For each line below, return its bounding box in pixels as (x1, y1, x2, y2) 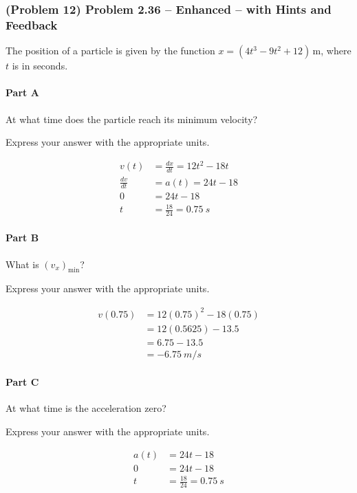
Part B (6, 230, 39, 245)
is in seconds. (12, 58, 68, 73)
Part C (6, 375, 39, 389)
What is (6, 256, 39, 271)
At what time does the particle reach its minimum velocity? (6, 111, 258, 126)
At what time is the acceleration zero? (6, 401, 166, 415)
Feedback (6, 16, 58, 33)
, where (321, 43, 351, 58)
